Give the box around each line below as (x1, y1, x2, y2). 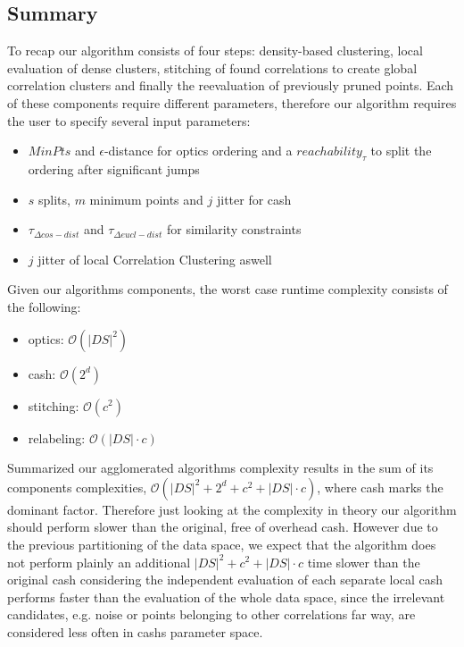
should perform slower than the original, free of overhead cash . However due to (7, 517, 438, 536)
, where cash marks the (317, 477, 443, 496)
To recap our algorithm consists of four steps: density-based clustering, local (7, 41, 423, 60)
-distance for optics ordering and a (104, 141, 293, 160)
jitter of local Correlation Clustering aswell (37, 249, 272, 268)
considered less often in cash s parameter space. (7, 622, 263, 641)
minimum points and (89, 189, 203, 208)
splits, (38, 189, 70, 208)
